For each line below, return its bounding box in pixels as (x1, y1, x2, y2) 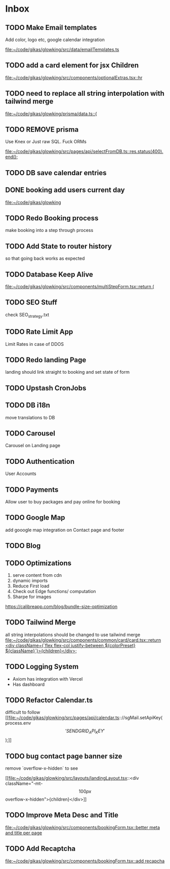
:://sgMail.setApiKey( (118, 715, 163, 721)
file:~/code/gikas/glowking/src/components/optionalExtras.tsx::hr (5, 74, 143, 81)
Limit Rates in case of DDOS (5, 341, 64, 347)
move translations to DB (5, 414, 55, 420)
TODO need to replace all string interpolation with (5, 89, 164, 98)
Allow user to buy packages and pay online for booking (5, 498, 120, 504)
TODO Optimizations (5, 559, 72, 567)
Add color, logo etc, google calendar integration (5, 36, 105, 43)
